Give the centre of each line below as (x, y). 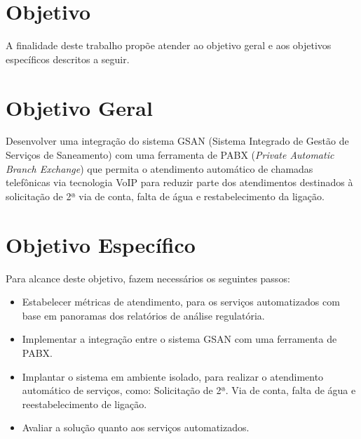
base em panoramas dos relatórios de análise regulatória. (143, 315)
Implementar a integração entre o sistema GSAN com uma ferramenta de (179, 339)
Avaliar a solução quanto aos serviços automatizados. (136, 427)
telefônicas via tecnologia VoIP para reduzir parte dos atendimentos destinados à (179, 182)
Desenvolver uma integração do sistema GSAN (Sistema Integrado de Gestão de (177, 141)
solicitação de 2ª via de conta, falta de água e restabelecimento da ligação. (165, 196)
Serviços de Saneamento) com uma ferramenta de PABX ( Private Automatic (170, 155)
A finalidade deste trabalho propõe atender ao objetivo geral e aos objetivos (169, 45)
